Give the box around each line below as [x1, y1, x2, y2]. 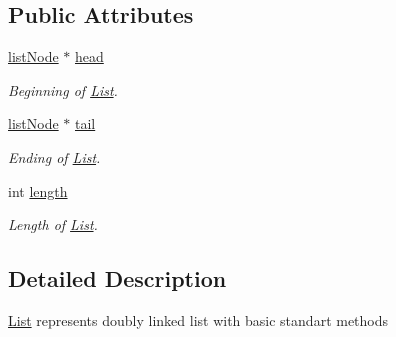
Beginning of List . [8, 79, 118, 100]
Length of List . [8, 214, 98, 235]
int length [8, 180, 68, 201]
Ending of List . [8, 146, 101, 167]
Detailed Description [8, 263, 227, 294]
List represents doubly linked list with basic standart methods [8, 309, 389, 330]
